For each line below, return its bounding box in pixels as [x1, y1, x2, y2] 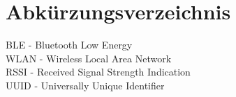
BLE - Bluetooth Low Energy [6, 37, 133, 52]
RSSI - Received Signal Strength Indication [6, 64, 191, 79]
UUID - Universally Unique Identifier [6, 78, 165, 92]
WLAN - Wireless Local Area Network [6, 51, 172, 65]
